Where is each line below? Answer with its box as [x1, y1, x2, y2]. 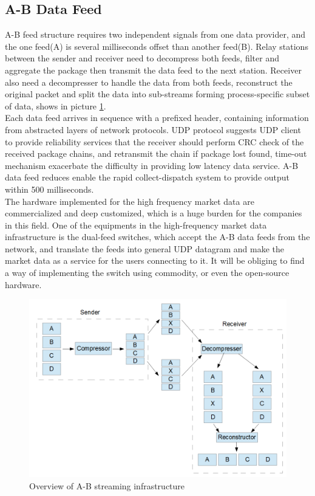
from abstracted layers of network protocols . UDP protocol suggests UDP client [5, 123, 301, 136]
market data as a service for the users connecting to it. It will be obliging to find [5, 254, 305, 267]
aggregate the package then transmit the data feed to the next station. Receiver [5, 63, 302, 76]
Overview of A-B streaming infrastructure [29, 479, 185, 492]
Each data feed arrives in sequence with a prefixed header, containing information [5, 111, 309, 124]
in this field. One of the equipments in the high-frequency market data [5, 218, 267, 231]
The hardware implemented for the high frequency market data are [5, 195, 254, 207]
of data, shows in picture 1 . [5, 99, 106, 112]
